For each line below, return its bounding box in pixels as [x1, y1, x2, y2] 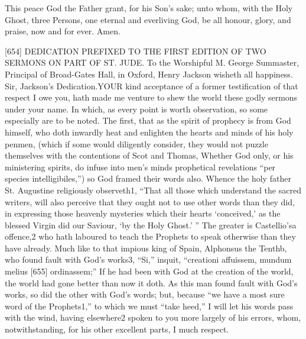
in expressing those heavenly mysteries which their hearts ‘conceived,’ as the [5, 207, 281, 219]
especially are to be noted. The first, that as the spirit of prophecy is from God [5, 114, 291, 127]
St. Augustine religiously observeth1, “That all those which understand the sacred [5, 183, 301, 196]
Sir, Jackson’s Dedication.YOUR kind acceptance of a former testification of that [5, 79, 298, 92]
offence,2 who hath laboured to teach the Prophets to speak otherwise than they [5, 230, 296, 243]
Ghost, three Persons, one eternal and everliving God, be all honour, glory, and [5, 13, 291, 25]
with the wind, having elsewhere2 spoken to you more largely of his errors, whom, [5, 311, 301, 324]
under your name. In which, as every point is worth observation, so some [5, 102, 268, 115]
